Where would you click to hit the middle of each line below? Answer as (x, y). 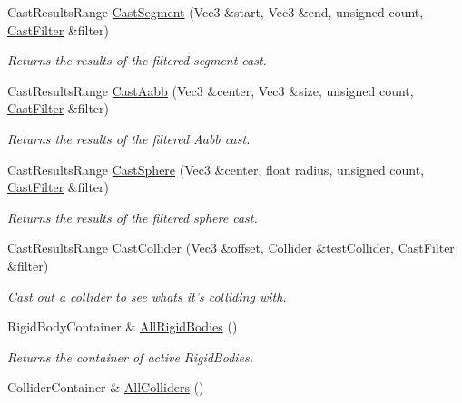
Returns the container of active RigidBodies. (131, 356)
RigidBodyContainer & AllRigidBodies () (123, 326)
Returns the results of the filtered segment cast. (137, 60)
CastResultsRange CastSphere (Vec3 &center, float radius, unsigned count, (216, 169)
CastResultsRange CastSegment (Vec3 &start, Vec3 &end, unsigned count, (216, 12)
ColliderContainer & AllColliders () (106, 387)
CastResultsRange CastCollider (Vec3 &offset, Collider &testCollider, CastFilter (231, 248)
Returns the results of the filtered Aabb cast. (129, 138)
